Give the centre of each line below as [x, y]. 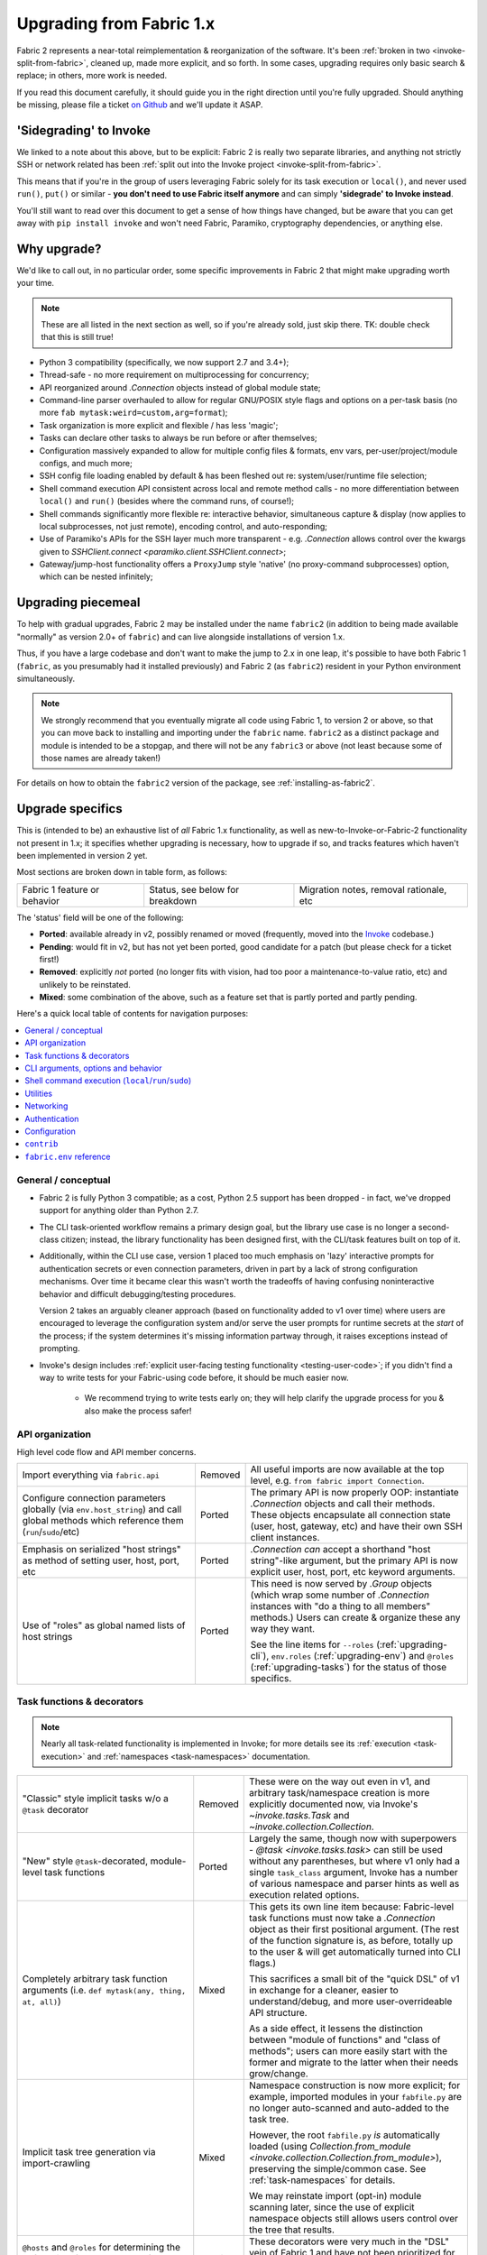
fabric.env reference [68, 1156]
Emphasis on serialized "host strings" [101, 1550]
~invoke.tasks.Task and [299, 1816]
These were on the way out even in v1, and [340, 1781]
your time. [35, 283]
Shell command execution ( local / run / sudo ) [108, 1081]
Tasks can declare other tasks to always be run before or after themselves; [178, 438]
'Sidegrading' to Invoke [83, 130]
